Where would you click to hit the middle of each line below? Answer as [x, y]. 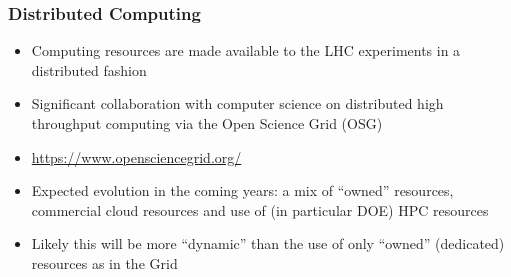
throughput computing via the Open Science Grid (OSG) [207, 123]
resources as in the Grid [104, 262]
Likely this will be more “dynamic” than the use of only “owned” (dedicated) [268, 243]
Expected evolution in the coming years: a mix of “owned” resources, [242, 190]
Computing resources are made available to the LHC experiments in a [246, 50]
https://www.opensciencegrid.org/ [136, 156]
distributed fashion [89, 69]
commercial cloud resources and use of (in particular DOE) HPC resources [260, 209]
